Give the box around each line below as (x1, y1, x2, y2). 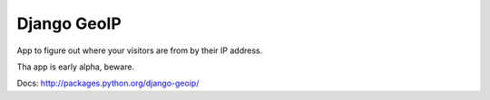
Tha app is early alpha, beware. (16, 61, 135, 72)
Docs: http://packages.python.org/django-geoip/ (16, 77, 200, 89)
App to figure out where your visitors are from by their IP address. (16, 45, 263, 56)
